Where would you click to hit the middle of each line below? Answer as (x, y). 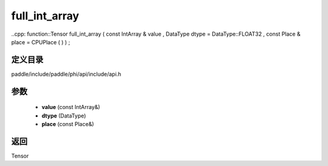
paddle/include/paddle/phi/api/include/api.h (66, 74)
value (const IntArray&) (71, 107)
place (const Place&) (68, 124)
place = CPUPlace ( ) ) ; (41, 42)
